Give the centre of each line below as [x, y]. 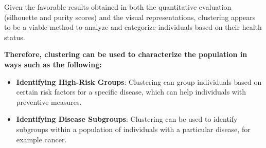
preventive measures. [49, 101]
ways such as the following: [53, 64]
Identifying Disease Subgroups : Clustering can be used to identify [127, 119]
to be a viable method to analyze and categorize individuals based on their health [133, 27]
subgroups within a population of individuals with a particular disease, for [133, 129]
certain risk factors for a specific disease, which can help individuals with [131, 92]
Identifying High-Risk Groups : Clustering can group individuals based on [139, 81]
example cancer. [41, 139]
